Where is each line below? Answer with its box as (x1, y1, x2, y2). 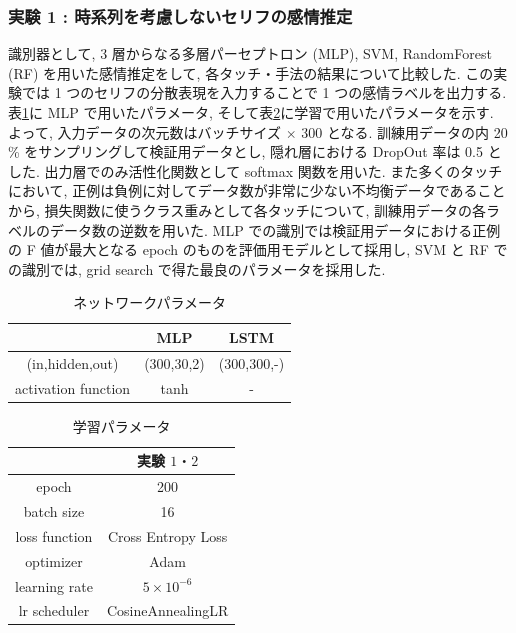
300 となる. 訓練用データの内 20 (301, 121, 508, 142)
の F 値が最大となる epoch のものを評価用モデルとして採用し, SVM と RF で (8, 239, 508, 260)
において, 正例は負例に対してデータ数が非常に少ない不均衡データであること (8, 180, 506, 201)
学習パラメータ (72, 415, 171, 436)
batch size (23, 501, 85, 521)
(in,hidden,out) (26, 352, 119, 373)
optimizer (25, 550, 83, 571)
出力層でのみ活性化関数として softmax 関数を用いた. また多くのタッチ (44, 160, 503, 181)
